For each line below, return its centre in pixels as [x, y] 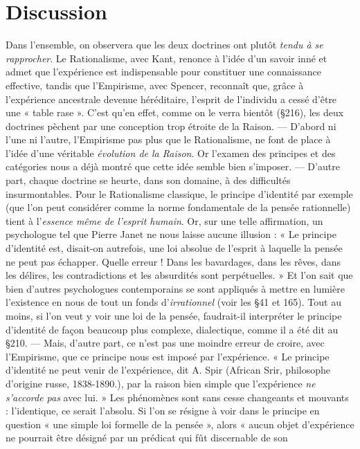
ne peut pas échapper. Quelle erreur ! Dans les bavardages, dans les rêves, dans [173, 261]
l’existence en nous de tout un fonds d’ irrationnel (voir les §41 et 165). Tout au [173, 302]
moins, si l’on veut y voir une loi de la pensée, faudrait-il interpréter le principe [174, 315]
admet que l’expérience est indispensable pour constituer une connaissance [163, 72]
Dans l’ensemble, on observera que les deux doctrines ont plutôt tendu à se [164, 45]
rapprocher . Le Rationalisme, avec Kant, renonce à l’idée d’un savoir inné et [166, 58]
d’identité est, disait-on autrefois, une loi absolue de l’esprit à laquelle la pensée [174, 248]
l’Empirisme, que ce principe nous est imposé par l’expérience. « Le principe [168, 356]
